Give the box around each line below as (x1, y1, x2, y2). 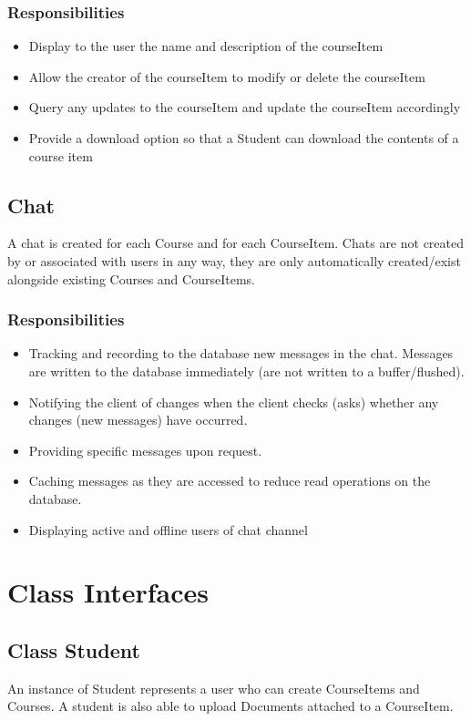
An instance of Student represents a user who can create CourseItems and (7, 678, 420, 697)
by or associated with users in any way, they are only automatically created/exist (7, 251, 461, 270)
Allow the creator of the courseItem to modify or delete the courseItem (28, 67, 425, 86)
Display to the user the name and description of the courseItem (28, 36, 384, 56)
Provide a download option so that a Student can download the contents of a (28, 129, 459, 147)
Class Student (7, 635, 140, 664)
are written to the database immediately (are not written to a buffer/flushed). (28, 361, 465, 380)
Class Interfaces (7, 573, 210, 611)
